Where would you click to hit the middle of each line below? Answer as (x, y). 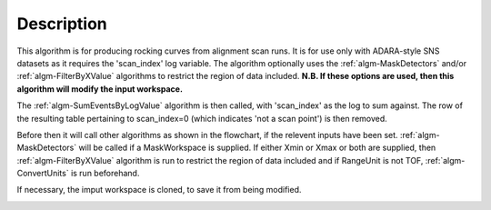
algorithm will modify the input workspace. (100, 89)
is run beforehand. (105, 174)
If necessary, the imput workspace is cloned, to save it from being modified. (159, 190)
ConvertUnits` (43, 174)
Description (62, 24)
